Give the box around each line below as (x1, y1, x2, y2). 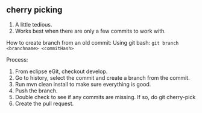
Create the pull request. (14, 100, 74, 107)
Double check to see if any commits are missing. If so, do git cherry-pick (14, 93, 196, 100)
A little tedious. (14, 21, 52, 28)
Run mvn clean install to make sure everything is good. (14, 80, 151, 88)
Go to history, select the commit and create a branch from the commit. (14, 74, 190, 81)
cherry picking (6, 5, 63, 15)
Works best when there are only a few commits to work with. (14, 27, 166, 34)
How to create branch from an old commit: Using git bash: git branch (6, 39, 179, 46)
